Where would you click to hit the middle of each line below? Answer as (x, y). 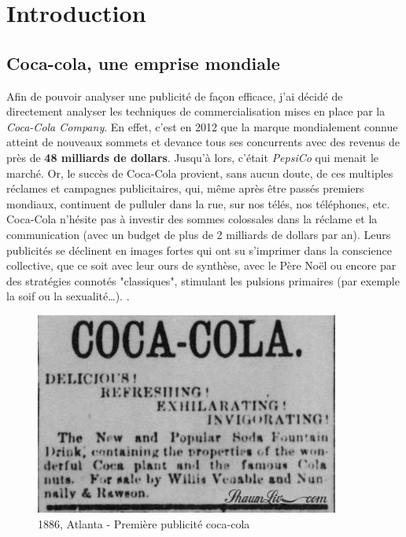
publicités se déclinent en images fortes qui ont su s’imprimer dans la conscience (199, 250)
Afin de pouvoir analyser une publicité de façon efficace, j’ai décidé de (175, 96)
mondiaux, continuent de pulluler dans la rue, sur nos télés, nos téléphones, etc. (198, 203)
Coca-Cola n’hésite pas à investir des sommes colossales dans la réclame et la (192, 219)
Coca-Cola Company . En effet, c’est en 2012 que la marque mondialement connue (202, 126)
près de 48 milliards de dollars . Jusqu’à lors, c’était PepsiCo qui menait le (193, 157)
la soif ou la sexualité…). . (68, 296)
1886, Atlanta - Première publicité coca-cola (144, 523)
